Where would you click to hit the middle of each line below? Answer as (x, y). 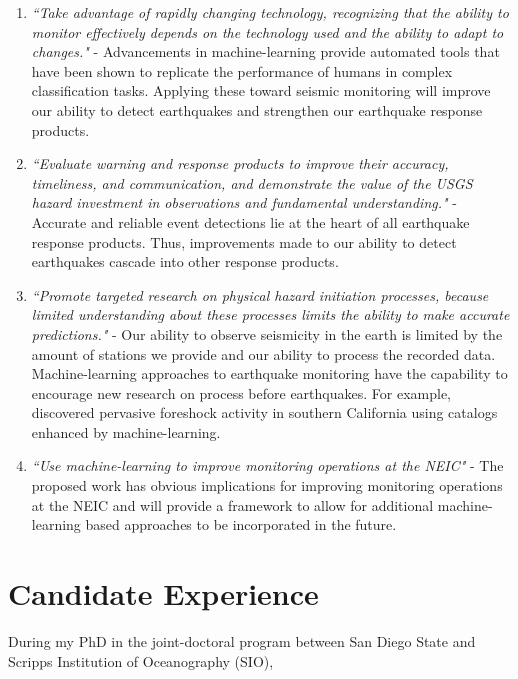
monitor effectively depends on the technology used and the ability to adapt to (267, 31)
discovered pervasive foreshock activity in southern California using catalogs (264, 412)
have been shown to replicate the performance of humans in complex (242, 70)
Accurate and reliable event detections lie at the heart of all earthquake (250, 221)
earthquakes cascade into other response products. (185, 261)
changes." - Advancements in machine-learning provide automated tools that (265, 51)
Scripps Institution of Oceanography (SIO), (141, 660)
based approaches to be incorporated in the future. (241, 524)
